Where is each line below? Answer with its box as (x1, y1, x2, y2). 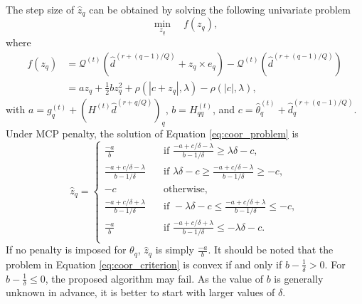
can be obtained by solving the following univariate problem (89, 2, 351, 16)
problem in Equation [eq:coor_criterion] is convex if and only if (6, 256, 282, 271)
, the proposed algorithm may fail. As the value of (45, 271, 263, 285)
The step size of (6, 2, 75, 16)
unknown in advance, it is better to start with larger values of (6, 285, 275, 300)
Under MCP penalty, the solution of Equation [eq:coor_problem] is (6, 125, 299, 140)
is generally (274, 271, 324, 285)
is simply (155, 242, 194, 257)
